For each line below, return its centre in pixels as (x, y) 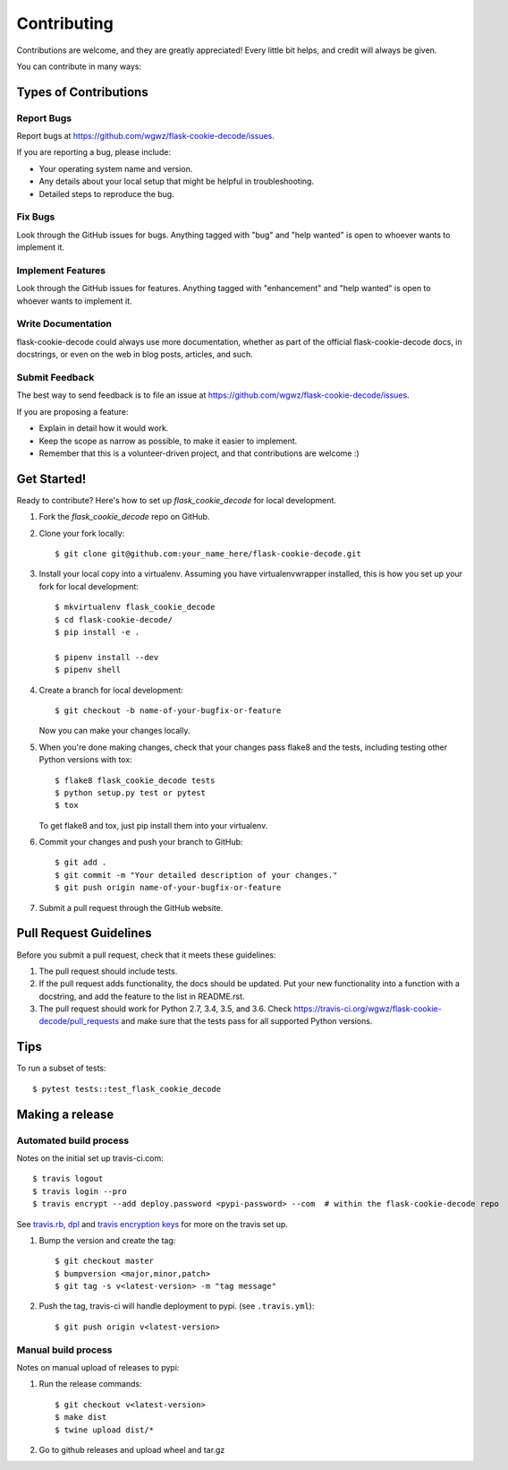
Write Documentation (64, 324)
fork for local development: (89, 586)
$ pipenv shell (88, 670)
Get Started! (51, 479)
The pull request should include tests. (108, 971)
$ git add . (81, 863)
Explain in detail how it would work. (104, 428)
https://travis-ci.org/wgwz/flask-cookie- (368, 1009)
